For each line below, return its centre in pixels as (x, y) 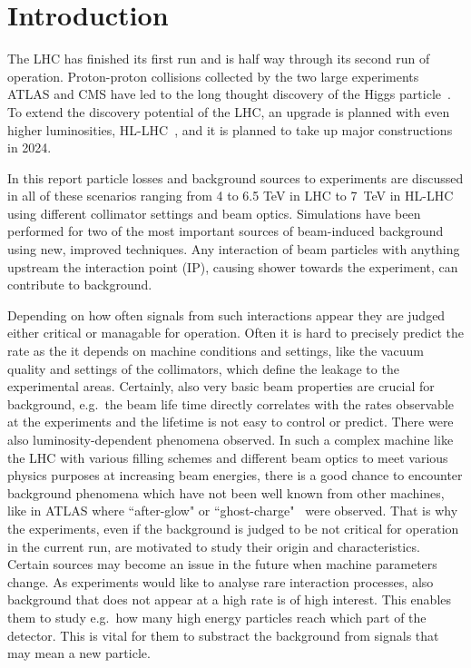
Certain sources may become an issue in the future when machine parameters (222, 564)
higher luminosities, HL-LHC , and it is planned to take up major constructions (230, 129)
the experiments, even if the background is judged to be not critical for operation (233, 528)
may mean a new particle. (79, 653)
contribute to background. (80, 285)
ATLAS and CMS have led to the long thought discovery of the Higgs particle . (229, 94)
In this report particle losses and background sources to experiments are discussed (235, 177)
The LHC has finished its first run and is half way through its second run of (219, 59)
